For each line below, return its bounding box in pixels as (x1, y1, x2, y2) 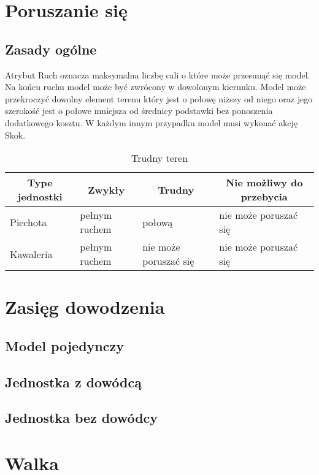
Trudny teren (131, 151, 188, 165)
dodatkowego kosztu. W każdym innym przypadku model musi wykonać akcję (5, 116, 298, 129)
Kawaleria (10, 246, 53, 261)
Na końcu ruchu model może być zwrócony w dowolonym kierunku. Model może (5, 80, 306, 93)
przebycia (240, 189, 288, 204)
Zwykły (88, 182, 125, 197)
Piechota (10, 215, 47, 229)
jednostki (17, 189, 63, 204)
